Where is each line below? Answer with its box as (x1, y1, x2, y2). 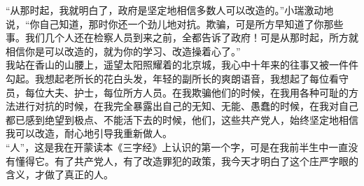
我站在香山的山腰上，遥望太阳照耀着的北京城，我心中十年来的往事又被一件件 (6, 57, 358, 72)
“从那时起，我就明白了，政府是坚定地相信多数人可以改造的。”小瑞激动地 (6, 3, 334, 17)
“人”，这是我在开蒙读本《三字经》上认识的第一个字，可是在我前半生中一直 (6, 139, 349, 154)
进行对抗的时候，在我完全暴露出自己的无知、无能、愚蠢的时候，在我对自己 (15, 99, 358, 113)
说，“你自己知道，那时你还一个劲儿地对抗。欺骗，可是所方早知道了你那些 (6, 16, 344, 31)
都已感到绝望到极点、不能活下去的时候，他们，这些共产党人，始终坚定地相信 (6, 112, 358, 127)
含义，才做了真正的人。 (6, 167, 113, 182)
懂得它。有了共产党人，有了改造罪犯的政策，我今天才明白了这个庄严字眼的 (15, 153, 358, 168)
